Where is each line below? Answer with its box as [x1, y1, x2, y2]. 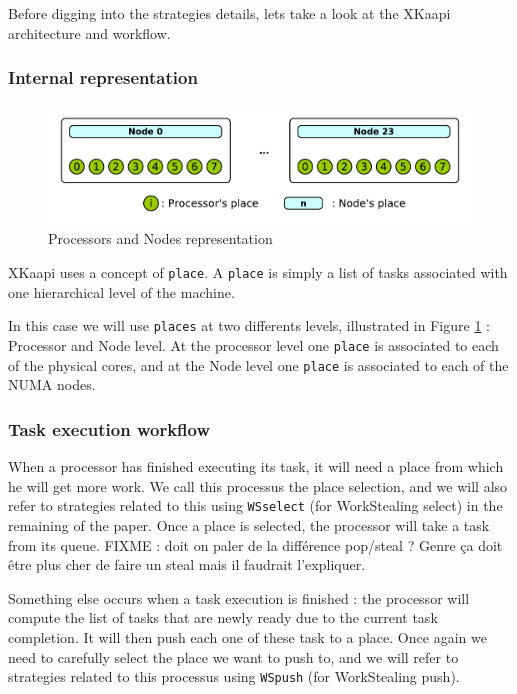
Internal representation [8, 65, 198, 90]
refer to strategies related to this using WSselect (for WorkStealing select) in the [8, 495, 503, 516]
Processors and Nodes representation [48, 228, 273, 249]
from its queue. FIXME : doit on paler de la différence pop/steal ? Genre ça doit [8, 534, 503, 555]
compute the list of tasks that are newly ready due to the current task [8, 607, 438, 628]
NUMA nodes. [8, 374, 96, 395]
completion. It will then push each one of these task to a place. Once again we [8, 626, 487, 647]
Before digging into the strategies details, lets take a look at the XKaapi [8, 3, 451, 23]
